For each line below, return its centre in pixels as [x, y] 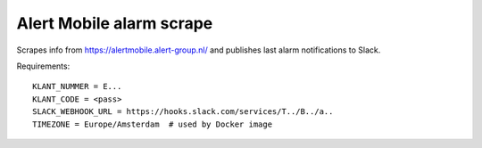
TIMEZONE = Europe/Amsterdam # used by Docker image [152, 124]
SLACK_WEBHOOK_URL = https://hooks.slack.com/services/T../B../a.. [183, 112]
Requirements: [43, 66]
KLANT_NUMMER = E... [77, 86]
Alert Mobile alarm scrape [115, 23]
